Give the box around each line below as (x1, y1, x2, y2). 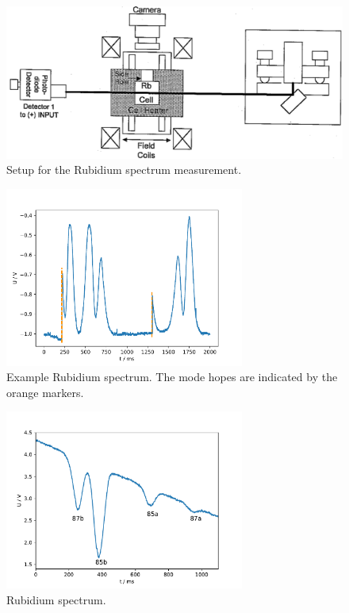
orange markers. (6, 384, 84, 400)
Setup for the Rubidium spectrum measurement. (6, 161, 242, 178)
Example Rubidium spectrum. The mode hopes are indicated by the (6, 368, 338, 385)
